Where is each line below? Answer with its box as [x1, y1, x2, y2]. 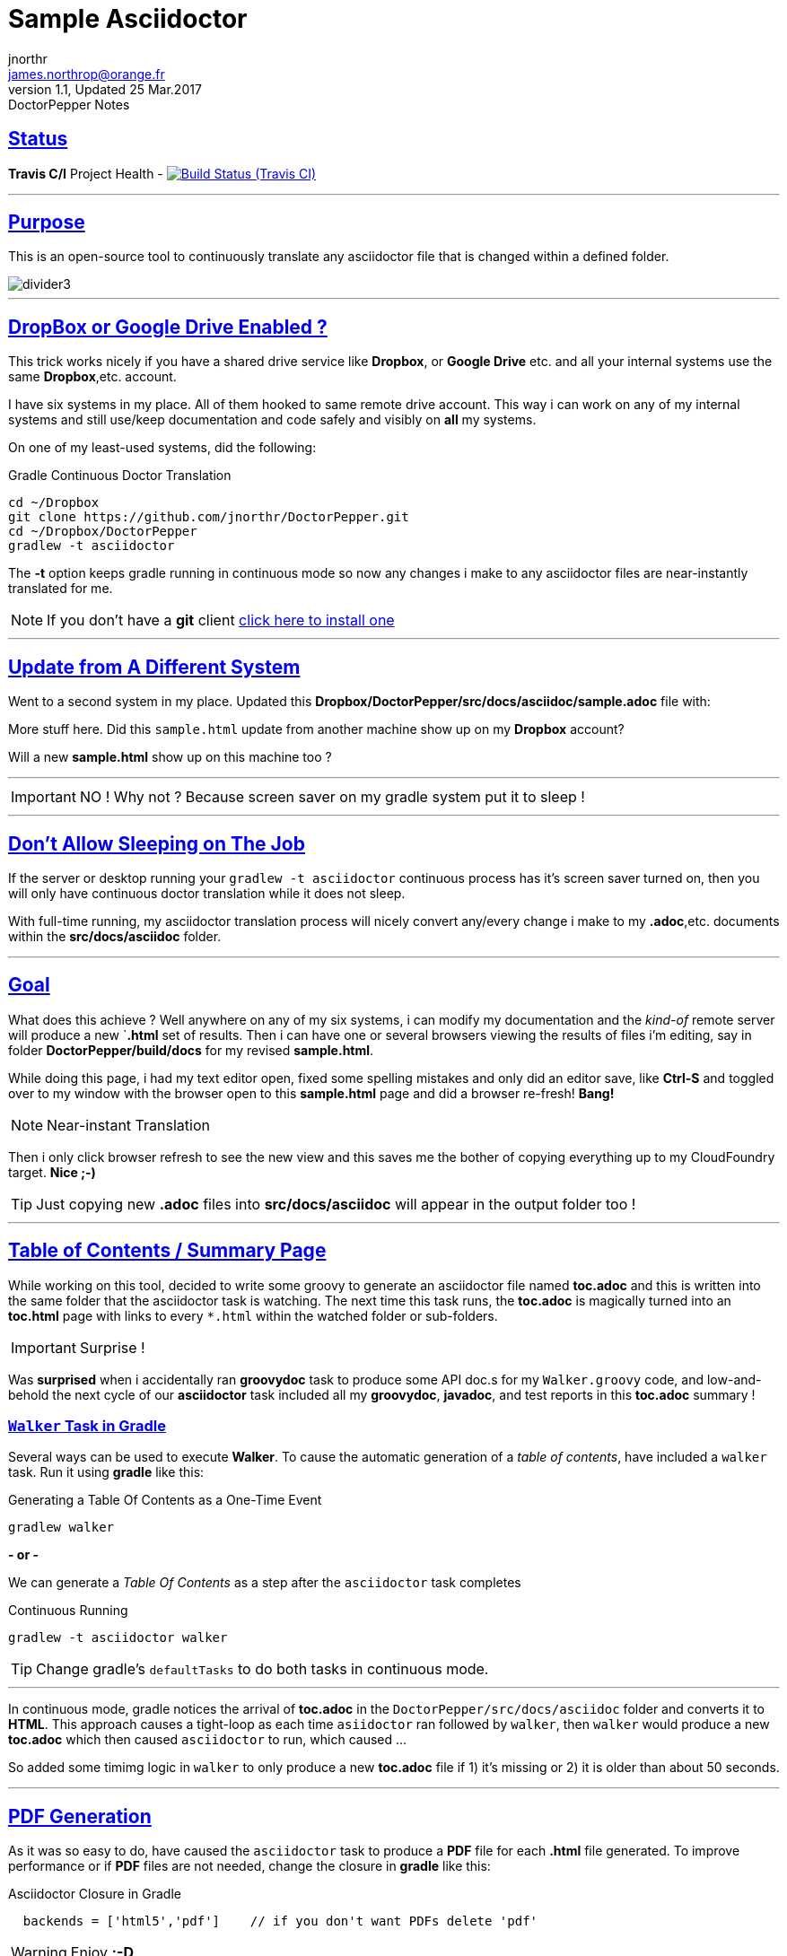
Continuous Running [8, 1602, 128, 1619]
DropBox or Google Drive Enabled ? [8, 315, 328, 338]
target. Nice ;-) [8, 1164, 96, 1180]
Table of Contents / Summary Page [8, 1239, 327, 1262]
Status [8, 127, 68, 151]
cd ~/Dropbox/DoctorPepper [8, 524, 197, 539]
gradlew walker [8, 1520, 115, 1535]
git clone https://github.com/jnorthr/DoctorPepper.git [8, 510, 409, 525]
